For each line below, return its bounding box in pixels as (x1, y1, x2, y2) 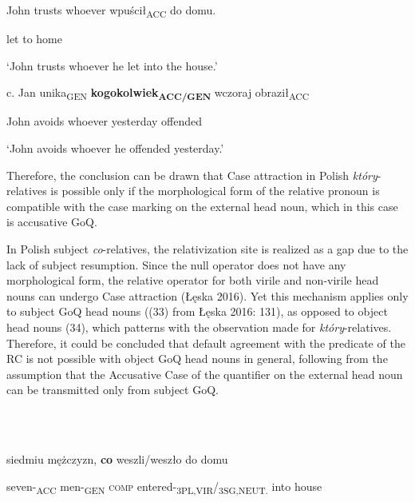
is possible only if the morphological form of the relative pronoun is (50, 182, 380, 199)
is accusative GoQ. (6, 213, 97, 230)
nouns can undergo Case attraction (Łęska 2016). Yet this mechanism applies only (6, 287, 409, 304)
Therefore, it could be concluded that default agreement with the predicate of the (6, 334, 405, 351)
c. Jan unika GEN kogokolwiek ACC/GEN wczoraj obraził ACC (6, 84, 310, 103)
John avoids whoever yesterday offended (6, 113, 203, 129)
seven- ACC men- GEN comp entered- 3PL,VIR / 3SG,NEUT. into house (6, 477, 322, 496)
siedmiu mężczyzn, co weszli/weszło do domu (6, 451, 228, 468)
